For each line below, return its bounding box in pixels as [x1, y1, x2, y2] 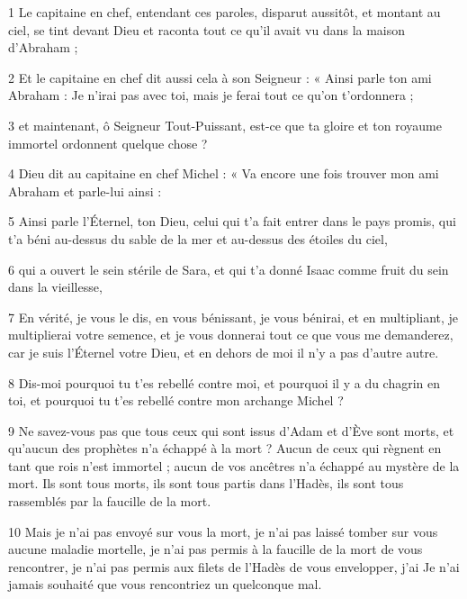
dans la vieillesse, [8, 277, 103, 296]
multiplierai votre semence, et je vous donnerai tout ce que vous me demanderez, [8, 325, 454, 344]
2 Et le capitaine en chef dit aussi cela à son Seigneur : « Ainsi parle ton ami [8, 68, 432, 86]
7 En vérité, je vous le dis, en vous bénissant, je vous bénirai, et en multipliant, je [8, 307, 459, 326]
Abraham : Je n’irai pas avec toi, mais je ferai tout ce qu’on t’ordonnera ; [8, 86, 414, 104]
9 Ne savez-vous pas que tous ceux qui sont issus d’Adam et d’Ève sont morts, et [8, 421, 454, 440]
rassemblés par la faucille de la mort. [8, 492, 211, 511]
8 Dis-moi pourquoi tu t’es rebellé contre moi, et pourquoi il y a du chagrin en [8, 373, 441, 392]
